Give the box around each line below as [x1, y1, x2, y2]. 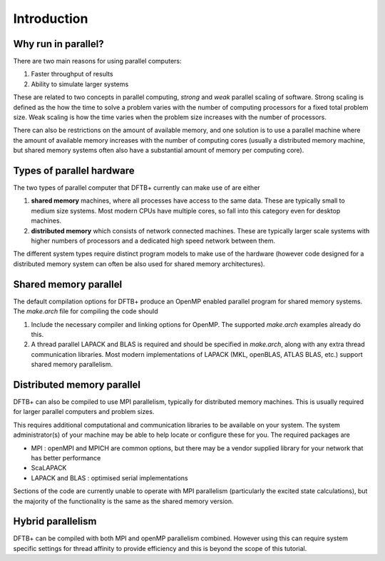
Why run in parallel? [13, 38, 104, 50]
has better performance [31, 453, 101, 462]
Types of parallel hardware [13, 165, 135, 176]
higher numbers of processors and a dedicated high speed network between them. [31, 236, 276, 246]
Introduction [13, 11, 88, 26]
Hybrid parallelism [13, 515, 97, 527]
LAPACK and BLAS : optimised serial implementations [31, 473, 188, 482]
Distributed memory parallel [13, 378, 141, 390]
